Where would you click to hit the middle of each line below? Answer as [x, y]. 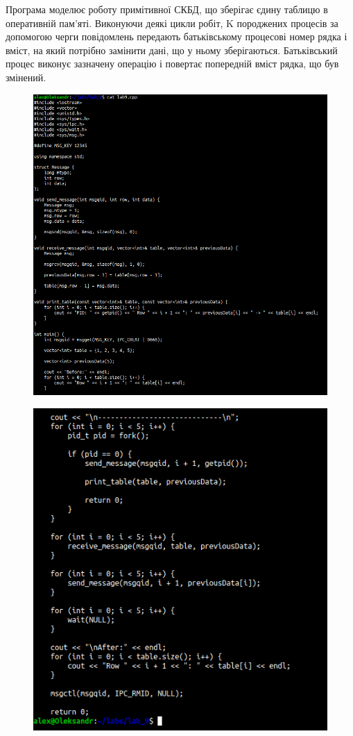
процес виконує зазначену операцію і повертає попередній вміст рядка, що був [172, 64]
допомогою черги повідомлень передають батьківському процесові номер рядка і [176, 36]
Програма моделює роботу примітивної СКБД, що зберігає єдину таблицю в [167, 9]
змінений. [26, 77]
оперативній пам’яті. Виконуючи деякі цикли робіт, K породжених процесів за [172, 23]
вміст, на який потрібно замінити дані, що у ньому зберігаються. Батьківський [172, 50]
